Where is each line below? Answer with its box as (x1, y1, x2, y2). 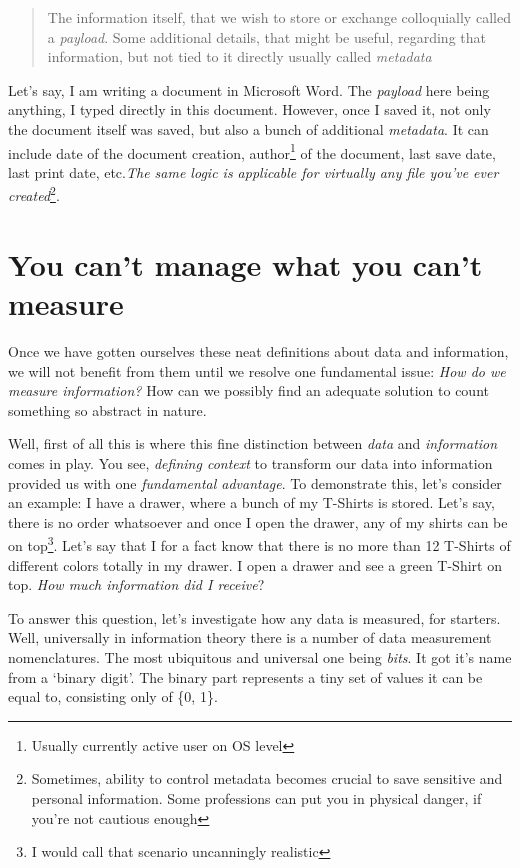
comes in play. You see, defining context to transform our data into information (8, 452, 493, 473)
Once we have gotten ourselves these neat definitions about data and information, (8, 340, 509, 361)
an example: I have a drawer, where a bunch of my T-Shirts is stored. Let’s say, (8, 492, 495, 513)
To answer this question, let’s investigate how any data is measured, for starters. (8, 607, 501, 628)
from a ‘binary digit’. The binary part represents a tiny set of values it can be (8, 666, 483, 687)
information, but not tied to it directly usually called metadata (47, 46, 432, 67)
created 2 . (8, 182, 60, 206)
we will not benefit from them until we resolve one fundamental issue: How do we (8, 360, 506, 381)
